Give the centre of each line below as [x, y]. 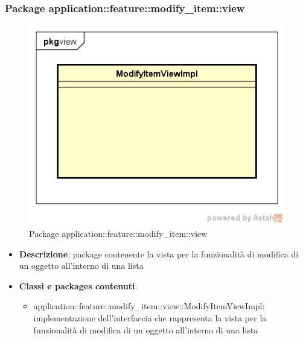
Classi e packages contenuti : [78, 285]
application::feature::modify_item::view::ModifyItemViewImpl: [149, 306]
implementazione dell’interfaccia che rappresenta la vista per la [150, 318]
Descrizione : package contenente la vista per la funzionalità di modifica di [159, 253]
